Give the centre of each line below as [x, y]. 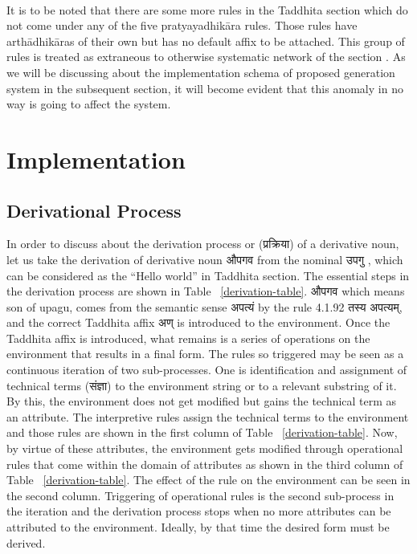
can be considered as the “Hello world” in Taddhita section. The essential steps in [208, 275]
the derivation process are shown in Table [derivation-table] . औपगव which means [206, 291]
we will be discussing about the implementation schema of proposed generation [201, 72]
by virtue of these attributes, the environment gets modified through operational [205, 448]
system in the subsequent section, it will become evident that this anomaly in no [205, 88]
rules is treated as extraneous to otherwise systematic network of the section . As [206, 57]
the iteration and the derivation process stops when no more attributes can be [199, 511]
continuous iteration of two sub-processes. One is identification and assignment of [207, 370]
